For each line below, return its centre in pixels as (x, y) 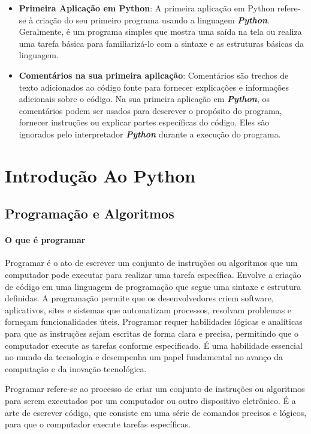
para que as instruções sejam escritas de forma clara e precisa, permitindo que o (152, 333)
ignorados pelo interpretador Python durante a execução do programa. (150, 134)
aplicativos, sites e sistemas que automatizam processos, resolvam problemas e (148, 309)
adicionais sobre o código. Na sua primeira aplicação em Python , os (144, 99)
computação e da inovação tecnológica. (76, 368)
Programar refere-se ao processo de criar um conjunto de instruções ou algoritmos (155, 389)
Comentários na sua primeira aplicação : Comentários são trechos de (154, 75)
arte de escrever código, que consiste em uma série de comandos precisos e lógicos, (156, 412)
